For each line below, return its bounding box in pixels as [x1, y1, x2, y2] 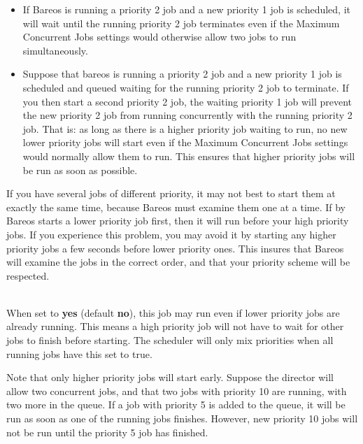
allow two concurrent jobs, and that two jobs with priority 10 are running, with [6, 383, 347, 398]
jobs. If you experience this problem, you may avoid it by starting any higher [6, 227, 336, 241]
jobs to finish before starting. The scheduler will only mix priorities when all [6, 333, 334, 348]
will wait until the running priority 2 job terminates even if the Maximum [22, 15, 340, 30]
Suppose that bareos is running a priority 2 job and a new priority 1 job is [22, 66, 342, 81]
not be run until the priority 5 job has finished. [6, 424, 208, 439]
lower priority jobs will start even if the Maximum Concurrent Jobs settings [22, 135, 348, 150]
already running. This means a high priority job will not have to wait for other [6, 319, 344, 334]
